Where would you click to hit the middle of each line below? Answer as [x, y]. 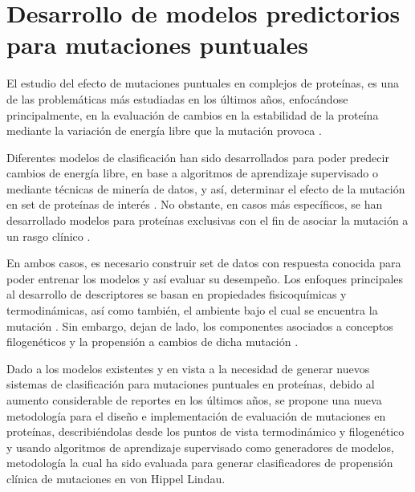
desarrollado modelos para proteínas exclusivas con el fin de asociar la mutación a [207, 220]
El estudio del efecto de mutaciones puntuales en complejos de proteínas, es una [203, 83]
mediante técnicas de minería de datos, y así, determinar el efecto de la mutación [206, 188]
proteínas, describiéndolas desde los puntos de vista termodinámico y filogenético [205, 431]
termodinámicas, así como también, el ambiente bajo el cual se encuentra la [192, 310]
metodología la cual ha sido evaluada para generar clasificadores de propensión [200, 463]
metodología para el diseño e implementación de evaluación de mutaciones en [196, 415]
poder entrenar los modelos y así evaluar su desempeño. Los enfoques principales [205, 278]
